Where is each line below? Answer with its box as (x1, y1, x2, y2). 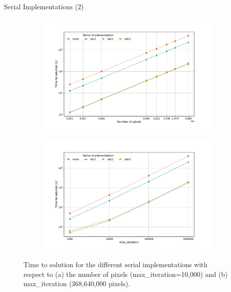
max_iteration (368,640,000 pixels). (23, 278, 130, 289)
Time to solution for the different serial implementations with (23, 259, 208, 269)
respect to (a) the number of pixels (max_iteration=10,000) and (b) (23, 269, 228, 279)
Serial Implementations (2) (4, 1, 84, 11)
